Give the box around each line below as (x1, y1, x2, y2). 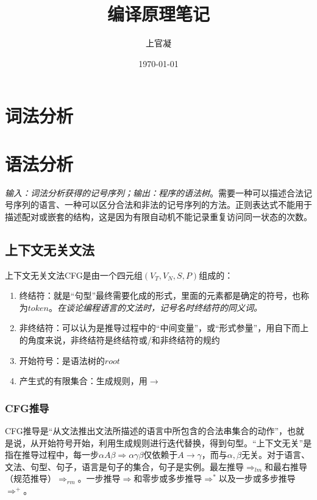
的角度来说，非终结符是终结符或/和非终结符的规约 (19, 333, 220, 346)
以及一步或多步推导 (218, 472, 296, 485)
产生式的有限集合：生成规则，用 (19, 374, 148, 387)
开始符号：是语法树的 (19, 354, 105, 366)
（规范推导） (5, 472, 56, 485)
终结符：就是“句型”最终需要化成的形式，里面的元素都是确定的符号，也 (19, 289, 301, 302)
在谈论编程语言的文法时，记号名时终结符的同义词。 (57, 301, 262, 313)
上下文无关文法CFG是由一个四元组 (5, 268, 143, 281)
